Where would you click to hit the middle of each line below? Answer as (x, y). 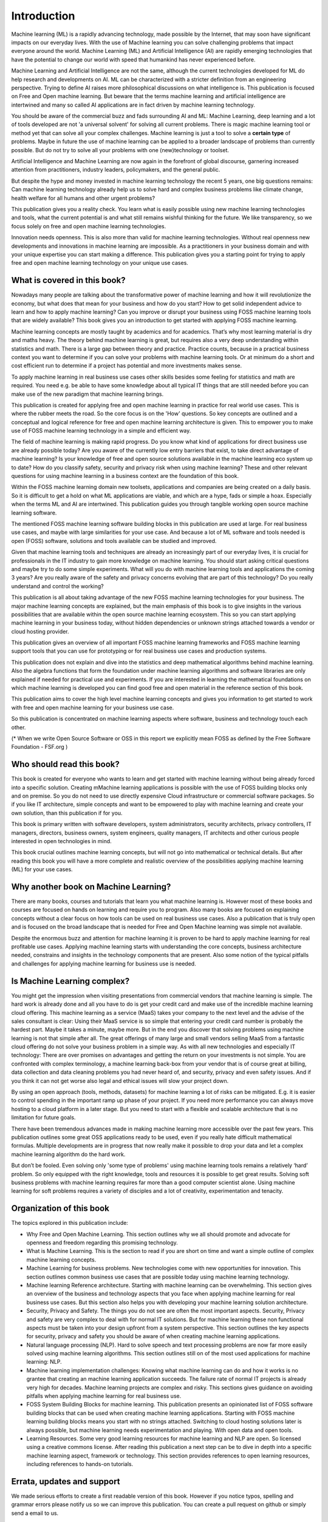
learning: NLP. (44, 1362)
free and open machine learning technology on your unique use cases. (100, 263)
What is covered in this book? (68, 280)
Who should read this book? (65, 764)
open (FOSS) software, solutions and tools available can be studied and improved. (114, 541)
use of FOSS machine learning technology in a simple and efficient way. (101, 431)
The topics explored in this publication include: (70, 1223)
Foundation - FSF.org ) (39, 747)
